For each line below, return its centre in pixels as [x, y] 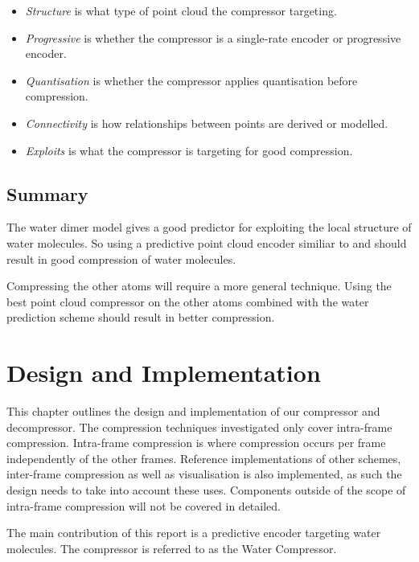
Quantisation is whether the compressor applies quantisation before [191, 80]
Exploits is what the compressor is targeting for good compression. [189, 150]
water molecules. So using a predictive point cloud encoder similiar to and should [207, 242]
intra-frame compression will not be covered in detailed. [144, 505]
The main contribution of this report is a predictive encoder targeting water [194, 533]
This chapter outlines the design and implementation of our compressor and [193, 411]
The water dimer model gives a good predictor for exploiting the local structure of [209, 227]
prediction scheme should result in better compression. [141, 317]
